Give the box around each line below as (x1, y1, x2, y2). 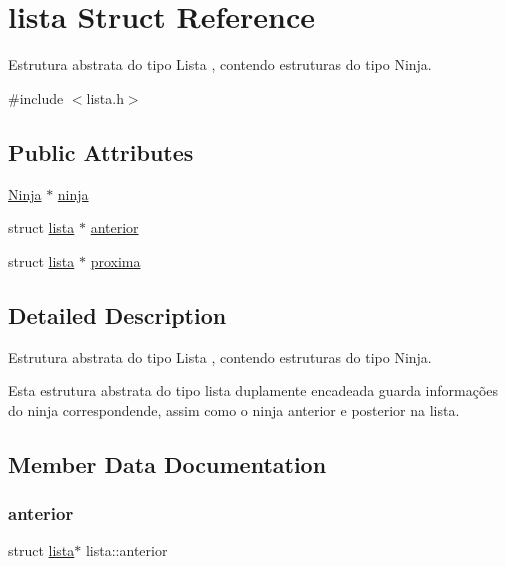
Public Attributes (8, 136, 194, 167)
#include (8, 87, 64, 108)
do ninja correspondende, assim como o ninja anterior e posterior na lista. (8, 399, 460, 420)
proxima (90, 250, 141, 271)
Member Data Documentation (8, 448, 327, 479)
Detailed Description (8, 299, 227, 330)
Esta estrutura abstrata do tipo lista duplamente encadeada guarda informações (8, 380, 499, 401)
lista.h (86, 87, 124, 108)
